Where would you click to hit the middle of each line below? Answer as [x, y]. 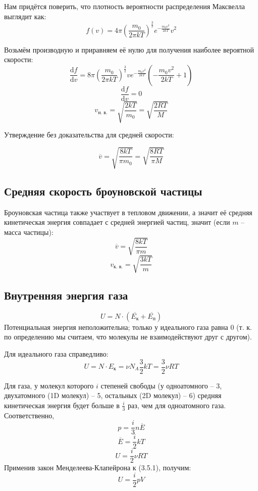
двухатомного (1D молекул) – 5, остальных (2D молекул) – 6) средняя [113, 395]
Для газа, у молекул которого [49, 385]
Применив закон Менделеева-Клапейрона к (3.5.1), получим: [98, 468]
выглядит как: [25, 16]
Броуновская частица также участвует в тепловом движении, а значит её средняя [128, 212]
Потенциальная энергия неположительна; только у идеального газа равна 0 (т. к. [128, 327]
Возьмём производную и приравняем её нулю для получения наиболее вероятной [129, 49]
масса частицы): [29, 232]
